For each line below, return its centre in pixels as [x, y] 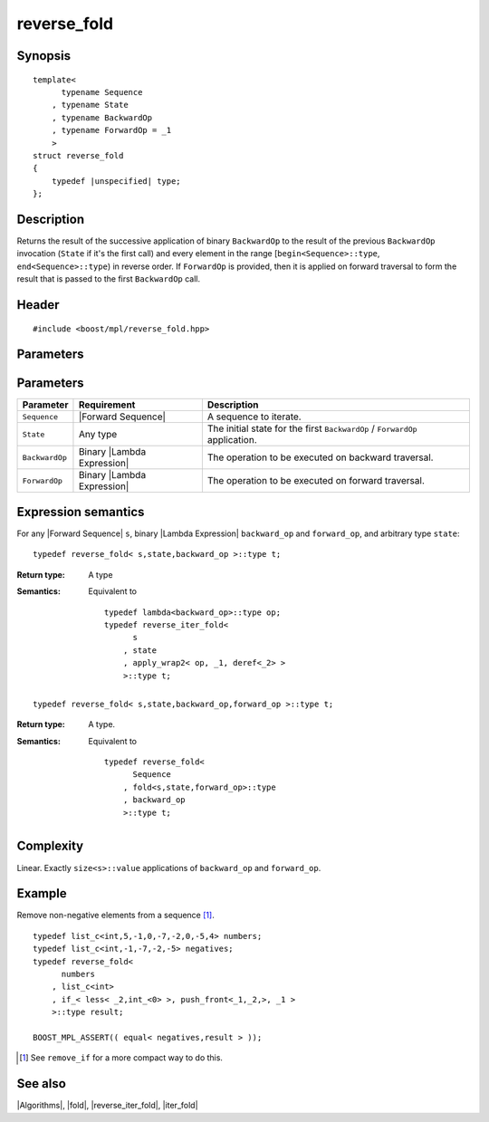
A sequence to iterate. [254, 417]
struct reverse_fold [78, 155]
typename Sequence [102, 92]
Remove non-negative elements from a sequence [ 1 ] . [115, 916]
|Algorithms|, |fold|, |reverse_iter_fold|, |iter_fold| [107, 1106]
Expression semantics [81, 512]
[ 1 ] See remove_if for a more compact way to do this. [121, 1058]
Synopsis [44, 56]
